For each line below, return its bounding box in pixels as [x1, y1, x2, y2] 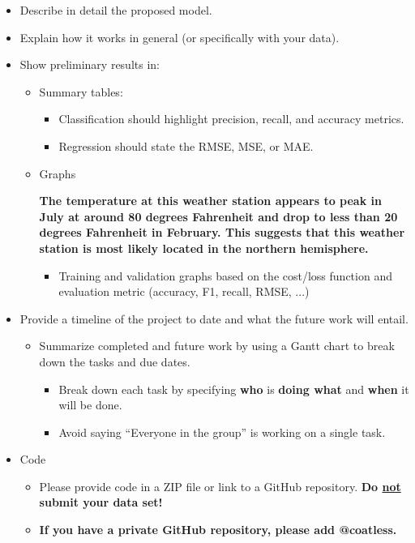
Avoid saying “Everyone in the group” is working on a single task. [58, 423, 386, 440]
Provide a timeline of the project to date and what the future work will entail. [19, 310, 409, 327]
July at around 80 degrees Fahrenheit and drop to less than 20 [39, 207, 398, 224]
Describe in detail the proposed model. [19, 2, 212, 18]
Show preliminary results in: [19, 56, 160, 73]
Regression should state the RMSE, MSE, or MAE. [58, 137, 314, 154]
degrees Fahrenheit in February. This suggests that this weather [39, 224, 405, 241]
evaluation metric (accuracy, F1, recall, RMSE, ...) [58, 283, 310, 300]
